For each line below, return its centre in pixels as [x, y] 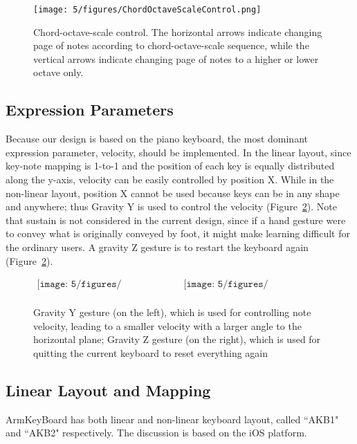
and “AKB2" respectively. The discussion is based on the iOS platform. [156, 433]
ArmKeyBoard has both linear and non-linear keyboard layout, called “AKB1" [172, 419]
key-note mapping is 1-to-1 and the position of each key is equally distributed [170, 166]
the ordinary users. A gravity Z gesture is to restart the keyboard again [157, 247]
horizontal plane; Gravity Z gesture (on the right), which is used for [177, 339]
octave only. [58, 72]
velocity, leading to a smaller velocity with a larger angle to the [167, 325]
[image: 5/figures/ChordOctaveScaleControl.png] [147, 10]
